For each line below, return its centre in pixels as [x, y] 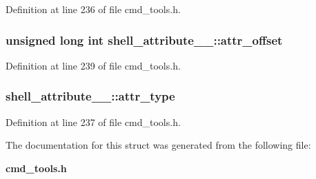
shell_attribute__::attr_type [90, 96]
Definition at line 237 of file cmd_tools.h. [93, 122]
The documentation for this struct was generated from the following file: [158, 145]
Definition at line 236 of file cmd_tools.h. [93, 9]
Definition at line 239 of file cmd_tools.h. [93, 65]
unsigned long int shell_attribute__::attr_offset [144, 40]
